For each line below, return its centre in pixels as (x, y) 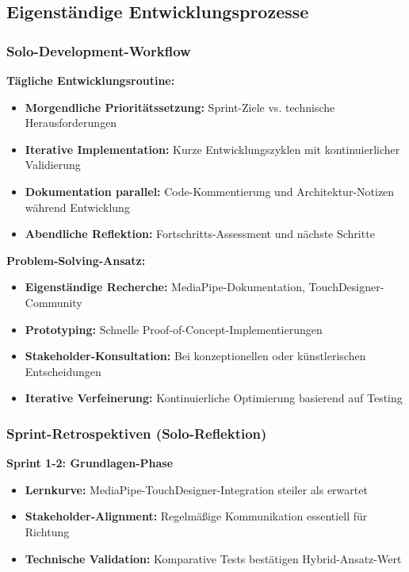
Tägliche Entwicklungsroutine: (91, 80)
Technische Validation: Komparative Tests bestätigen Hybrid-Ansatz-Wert (213, 558)
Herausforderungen (71, 123)
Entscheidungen (63, 371)
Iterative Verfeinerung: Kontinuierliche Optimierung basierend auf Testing (214, 398)
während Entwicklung (77, 207)
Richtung (47, 531)
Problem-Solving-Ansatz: (76, 260)
